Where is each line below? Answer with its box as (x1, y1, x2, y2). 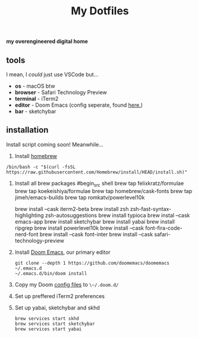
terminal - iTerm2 (14, 95, 59, 102)
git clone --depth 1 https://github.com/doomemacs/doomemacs (14, 260, 170, 266)
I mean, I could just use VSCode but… (6, 71, 99, 78)
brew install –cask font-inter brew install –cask (39, 231, 153, 238)
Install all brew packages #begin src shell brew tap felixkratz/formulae (14, 179, 184, 188)
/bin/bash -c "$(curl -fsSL (6, 164, 76, 170)
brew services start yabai (14, 326, 82, 332)
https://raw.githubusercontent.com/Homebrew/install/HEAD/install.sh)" (6, 169, 187, 175)
